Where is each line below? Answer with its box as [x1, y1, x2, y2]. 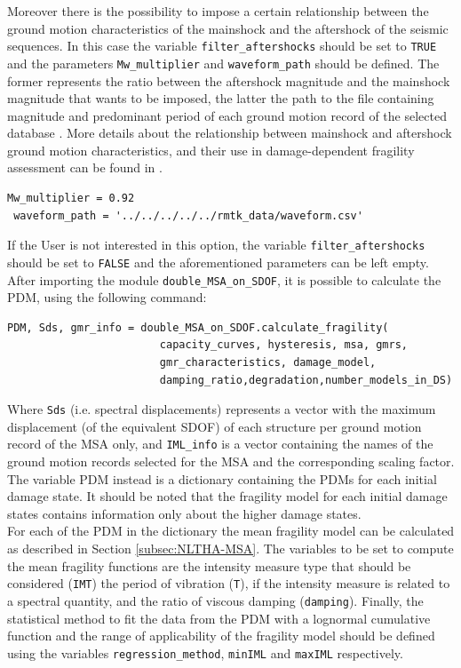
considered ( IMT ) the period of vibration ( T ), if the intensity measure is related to [7, 574, 450, 592]
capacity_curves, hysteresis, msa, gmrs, [159, 338, 409, 352]
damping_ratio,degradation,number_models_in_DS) [159, 373, 453, 386]
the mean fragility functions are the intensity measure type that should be [7, 556, 411, 575]
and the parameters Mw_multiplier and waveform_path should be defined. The [7, 53, 440, 72]
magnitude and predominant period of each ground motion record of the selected [7, 106, 447, 124]
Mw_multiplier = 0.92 [7, 192, 135, 205]
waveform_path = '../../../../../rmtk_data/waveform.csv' [13, 209, 363, 222]
